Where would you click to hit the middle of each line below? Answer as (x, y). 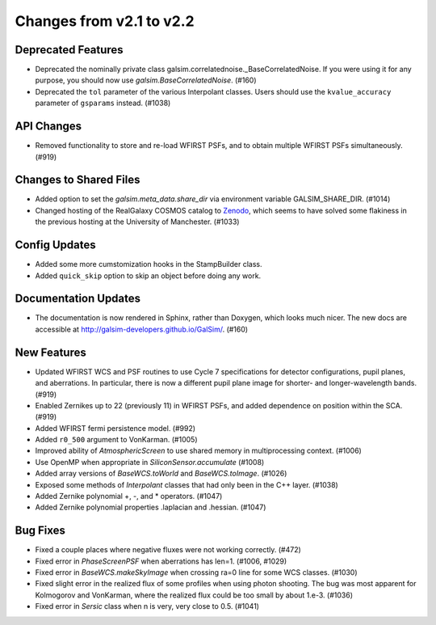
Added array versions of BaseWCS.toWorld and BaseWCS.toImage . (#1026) (161, 474)
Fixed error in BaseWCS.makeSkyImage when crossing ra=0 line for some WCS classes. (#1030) (197, 572)
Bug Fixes (40, 531)
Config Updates (55, 245)
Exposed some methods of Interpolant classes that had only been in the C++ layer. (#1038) (187, 484)
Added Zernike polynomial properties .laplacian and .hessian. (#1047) (151, 507)
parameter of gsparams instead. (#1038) (103, 103)
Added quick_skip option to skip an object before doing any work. (148, 276)
